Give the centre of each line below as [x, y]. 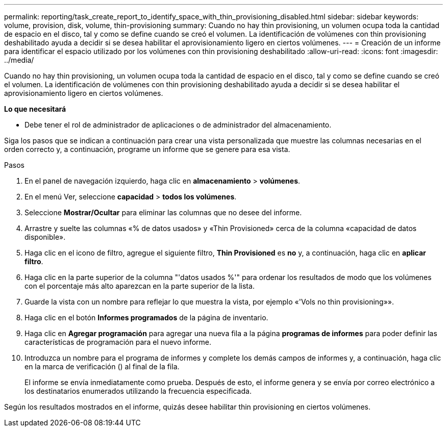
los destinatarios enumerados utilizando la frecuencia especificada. [138, 391]
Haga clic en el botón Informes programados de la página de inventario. [146, 318]
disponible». [45, 237]
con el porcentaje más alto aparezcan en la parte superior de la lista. [140, 286]
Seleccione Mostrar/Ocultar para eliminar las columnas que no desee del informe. [163, 212]
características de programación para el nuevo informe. [118, 342]
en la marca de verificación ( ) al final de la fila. [102, 366]
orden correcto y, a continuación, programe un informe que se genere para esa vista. [147, 149]
